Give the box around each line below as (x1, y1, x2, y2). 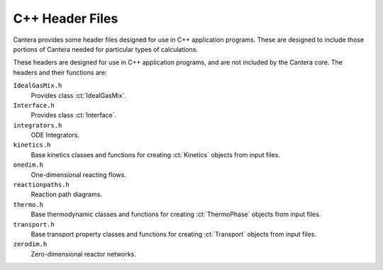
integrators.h (13, 121, 62, 129)
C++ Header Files (13, 11, 118, 26)
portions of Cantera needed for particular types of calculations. (13, 45, 199, 53)
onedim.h (13, 161, 44, 169)
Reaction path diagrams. (30, 190, 103, 198)
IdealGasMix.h (13, 81, 62, 90)
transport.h (13, 220, 55, 228)
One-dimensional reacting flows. (30, 170, 127, 179)
